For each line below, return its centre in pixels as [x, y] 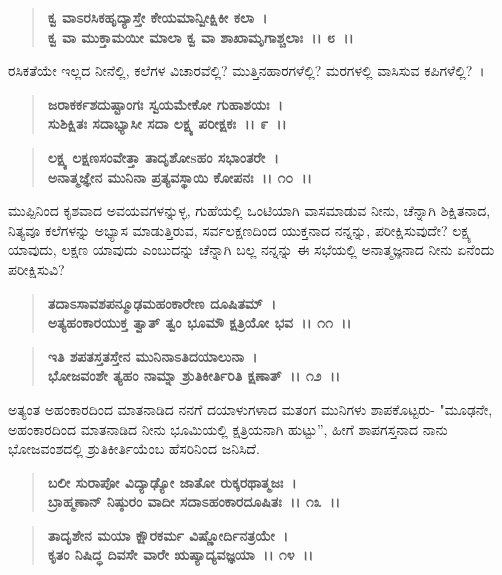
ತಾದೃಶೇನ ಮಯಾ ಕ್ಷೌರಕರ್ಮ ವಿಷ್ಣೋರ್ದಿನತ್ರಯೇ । [168, 534]
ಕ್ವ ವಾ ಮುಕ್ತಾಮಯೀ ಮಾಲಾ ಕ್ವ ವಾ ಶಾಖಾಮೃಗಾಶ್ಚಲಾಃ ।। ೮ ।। [200, 36]
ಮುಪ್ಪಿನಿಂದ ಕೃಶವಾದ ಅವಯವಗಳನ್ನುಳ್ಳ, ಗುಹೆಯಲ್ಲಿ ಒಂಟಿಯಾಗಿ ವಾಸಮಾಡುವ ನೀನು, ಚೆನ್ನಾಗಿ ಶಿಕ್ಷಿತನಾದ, [249, 210]
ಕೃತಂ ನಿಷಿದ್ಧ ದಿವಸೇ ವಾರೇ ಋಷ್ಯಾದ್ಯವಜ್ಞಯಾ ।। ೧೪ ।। [180, 554]
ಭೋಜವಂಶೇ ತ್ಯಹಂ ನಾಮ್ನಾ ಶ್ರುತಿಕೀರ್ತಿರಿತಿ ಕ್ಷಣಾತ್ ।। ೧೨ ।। [194, 375]
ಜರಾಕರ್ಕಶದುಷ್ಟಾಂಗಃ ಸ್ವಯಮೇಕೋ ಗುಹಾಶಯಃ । [165, 103]
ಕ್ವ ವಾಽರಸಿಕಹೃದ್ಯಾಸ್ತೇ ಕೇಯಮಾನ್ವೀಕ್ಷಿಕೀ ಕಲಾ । [157, 17]
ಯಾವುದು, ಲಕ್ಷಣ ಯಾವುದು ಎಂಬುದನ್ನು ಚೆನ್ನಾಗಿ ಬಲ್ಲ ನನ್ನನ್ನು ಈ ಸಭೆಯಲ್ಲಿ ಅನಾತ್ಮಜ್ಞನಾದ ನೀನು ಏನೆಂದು [251, 249]
